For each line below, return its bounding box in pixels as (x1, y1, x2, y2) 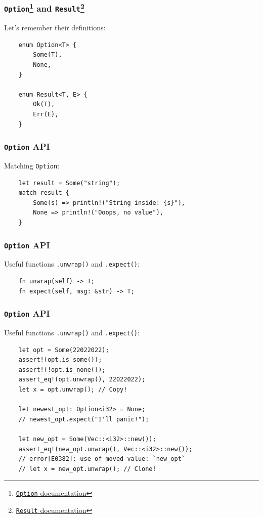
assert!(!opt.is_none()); (18, 366, 106, 373)
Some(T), (33, 51, 62, 59)
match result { (18, 189, 69, 197)
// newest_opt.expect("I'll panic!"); (18, 415, 149, 423)
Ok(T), (33, 101, 55, 108)
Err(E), (33, 110, 59, 118)
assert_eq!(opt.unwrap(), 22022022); (18, 376, 146, 383)
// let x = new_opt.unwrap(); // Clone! (18, 465, 156, 472)
